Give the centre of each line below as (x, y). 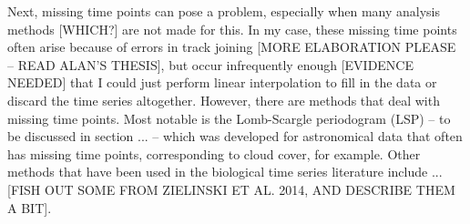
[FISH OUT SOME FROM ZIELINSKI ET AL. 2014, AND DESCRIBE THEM (231, 189)
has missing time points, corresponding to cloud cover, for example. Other (214, 153)
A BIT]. (30, 207)
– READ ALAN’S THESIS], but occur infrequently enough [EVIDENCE (211, 64)
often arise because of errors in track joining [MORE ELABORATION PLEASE (232, 47)
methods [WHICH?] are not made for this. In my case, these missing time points (232, 29)
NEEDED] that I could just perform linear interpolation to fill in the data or (222, 82)
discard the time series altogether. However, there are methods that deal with (224, 100)
